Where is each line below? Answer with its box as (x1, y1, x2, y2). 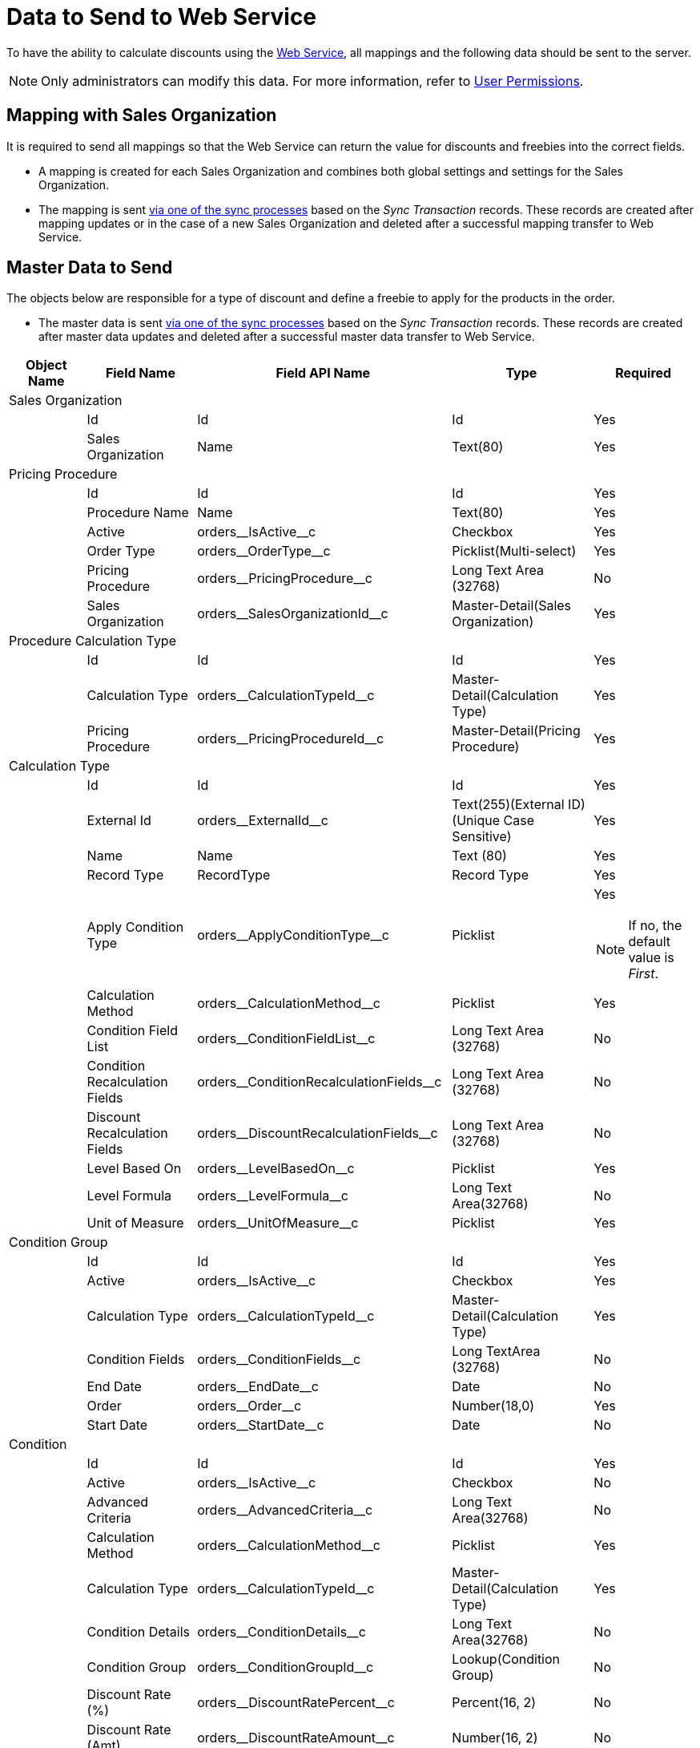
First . (628, 965, 659, 982)
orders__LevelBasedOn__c (197, 1160, 355, 1177)
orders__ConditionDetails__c (197, 1624, 366, 1641)
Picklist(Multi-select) (452, 543, 577, 560)
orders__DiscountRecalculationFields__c (197, 1125, 438, 1142)
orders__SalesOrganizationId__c (197, 605, 388, 622)
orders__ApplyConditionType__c (197, 927, 389, 944)
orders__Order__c (197, 1398, 302, 1414)
